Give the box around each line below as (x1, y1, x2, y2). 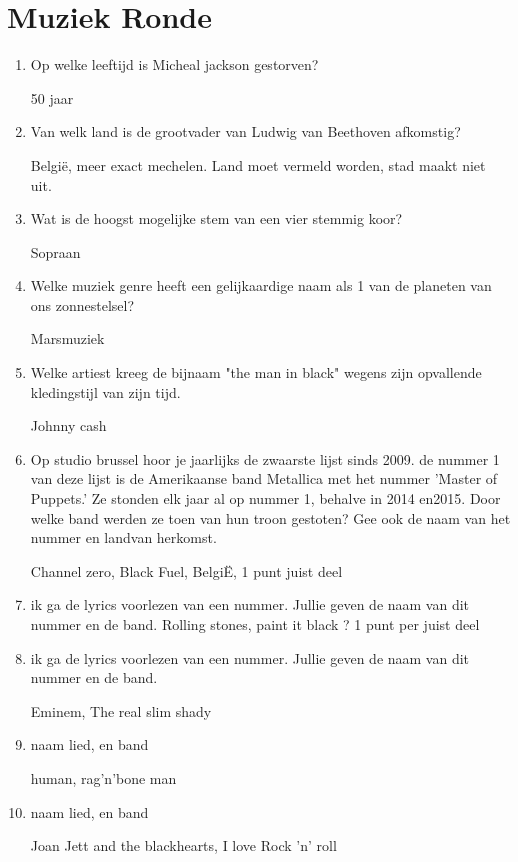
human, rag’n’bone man (30, 767, 177, 788)
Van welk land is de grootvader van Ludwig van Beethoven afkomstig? (30, 121, 461, 142)
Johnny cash (30, 415, 107, 436)
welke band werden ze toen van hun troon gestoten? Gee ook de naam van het (30, 507, 511, 528)
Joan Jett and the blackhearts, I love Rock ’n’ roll (30, 835, 337, 856)
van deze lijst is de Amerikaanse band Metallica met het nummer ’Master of (30, 468, 498, 489)
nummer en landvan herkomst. (30, 527, 217, 548)
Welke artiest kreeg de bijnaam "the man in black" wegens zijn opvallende (30, 362, 482, 383)
